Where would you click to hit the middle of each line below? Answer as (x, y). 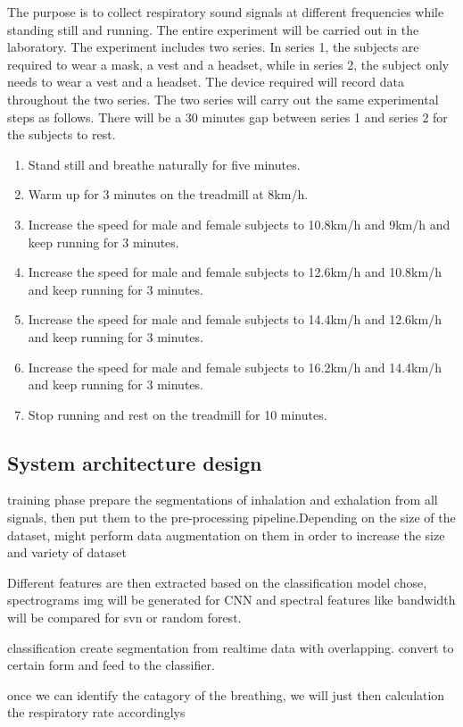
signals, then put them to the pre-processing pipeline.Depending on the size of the (231, 518)
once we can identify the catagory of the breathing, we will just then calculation (226, 694)
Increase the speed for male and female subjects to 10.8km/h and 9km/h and (239, 224)
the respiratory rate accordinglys (96, 712)
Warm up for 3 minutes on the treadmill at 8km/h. (168, 194)
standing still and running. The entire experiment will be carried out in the (213, 29)
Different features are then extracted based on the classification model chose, (217, 582)
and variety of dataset (67, 552)
